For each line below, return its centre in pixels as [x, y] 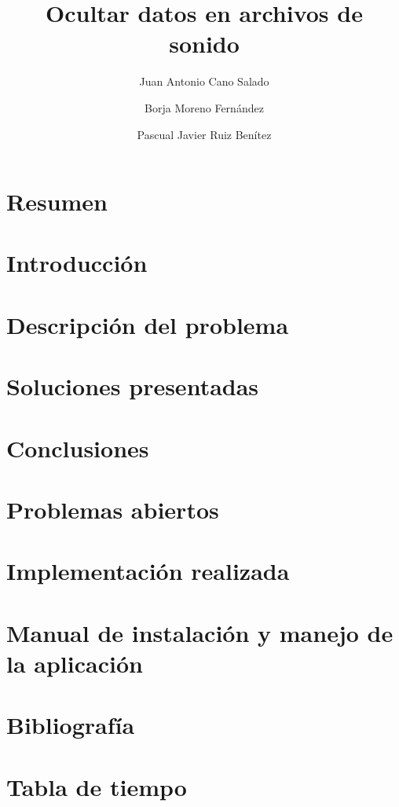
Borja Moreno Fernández [204, 107]
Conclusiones [78, 448]
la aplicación [75, 663]
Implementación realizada [148, 571]
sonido [204, 44]
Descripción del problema [148, 324]
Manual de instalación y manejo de [200, 632]
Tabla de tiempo [97, 786]
